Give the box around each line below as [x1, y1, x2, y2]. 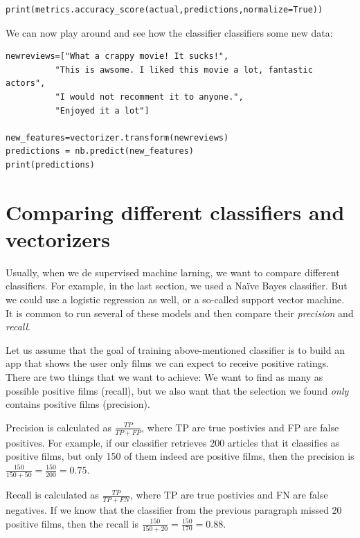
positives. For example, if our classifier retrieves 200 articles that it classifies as [6, 435, 340, 449]
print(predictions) [6, 159, 95, 170]
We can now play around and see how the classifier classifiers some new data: [6, 25, 333, 39]
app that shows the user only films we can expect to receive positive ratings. [6, 356, 330, 370]
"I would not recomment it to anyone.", [55, 91, 244, 102]
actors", [6, 78, 46, 89]
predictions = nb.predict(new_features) [6, 146, 195, 156]
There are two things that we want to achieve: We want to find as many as [6, 370, 323, 384]
